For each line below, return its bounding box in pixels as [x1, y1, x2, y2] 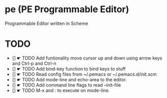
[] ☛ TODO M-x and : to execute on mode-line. [12, 87, 110, 93]
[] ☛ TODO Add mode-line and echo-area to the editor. [12, 76, 127, 82]
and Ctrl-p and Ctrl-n [12, 60, 57, 67]
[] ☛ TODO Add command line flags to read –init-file [12, 82, 121, 88]
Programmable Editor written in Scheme [5, 20, 88, 26]
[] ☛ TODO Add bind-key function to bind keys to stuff [12, 66, 126, 72]
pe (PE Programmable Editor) [5, 4, 129, 15]
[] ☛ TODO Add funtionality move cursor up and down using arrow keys [12, 55, 162, 61]
